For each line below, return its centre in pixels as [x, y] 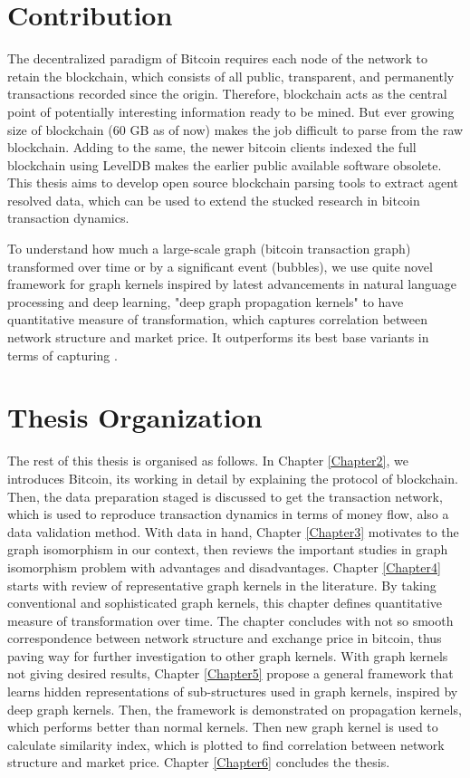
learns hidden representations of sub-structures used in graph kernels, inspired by [233, 692]
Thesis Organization [135, 417]
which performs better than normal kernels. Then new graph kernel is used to [223, 727]
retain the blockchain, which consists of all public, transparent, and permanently [231, 76]
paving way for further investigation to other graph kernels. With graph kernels [228, 655]
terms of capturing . [62, 355]
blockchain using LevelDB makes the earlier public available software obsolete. [225, 164]
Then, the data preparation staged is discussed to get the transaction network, [225, 496]
